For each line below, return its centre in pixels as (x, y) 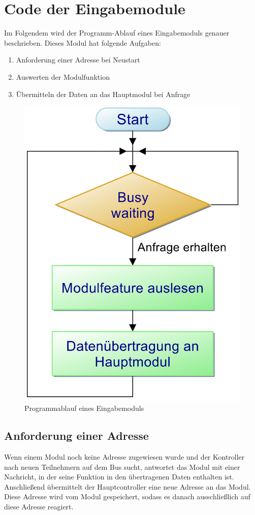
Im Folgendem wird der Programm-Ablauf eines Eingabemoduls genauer (117, 33)
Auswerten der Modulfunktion (63, 76)
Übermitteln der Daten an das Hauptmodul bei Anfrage (103, 94)
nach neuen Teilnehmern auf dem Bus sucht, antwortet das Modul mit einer (122, 466)
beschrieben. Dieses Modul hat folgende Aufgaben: (83, 42)
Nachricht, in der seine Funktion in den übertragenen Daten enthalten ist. (119, 477)
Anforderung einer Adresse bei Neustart (78, 60)
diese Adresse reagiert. (39, 506)
